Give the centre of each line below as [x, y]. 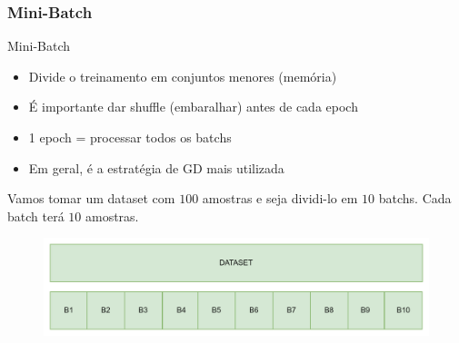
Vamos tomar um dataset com [91, 198]
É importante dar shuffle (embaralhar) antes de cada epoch [193, 107]
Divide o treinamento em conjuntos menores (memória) [183, 76]
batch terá [36, 216]
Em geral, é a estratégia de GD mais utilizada [156, 167]
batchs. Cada [415, 198]
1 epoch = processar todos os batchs [130, 137]
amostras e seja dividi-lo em [280, 198]
